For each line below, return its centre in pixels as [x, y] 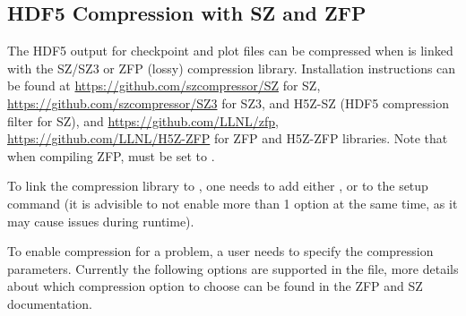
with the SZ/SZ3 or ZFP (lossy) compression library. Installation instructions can [232, 68]
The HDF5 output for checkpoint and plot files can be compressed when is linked [230, 51]
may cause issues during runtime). [101, 221]
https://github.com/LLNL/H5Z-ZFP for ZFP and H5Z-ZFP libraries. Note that [228, 138]
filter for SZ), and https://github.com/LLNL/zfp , [143, 120]
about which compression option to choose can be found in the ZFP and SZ [215, 286]
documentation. [50, 303]
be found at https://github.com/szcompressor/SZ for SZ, [164, 85]
